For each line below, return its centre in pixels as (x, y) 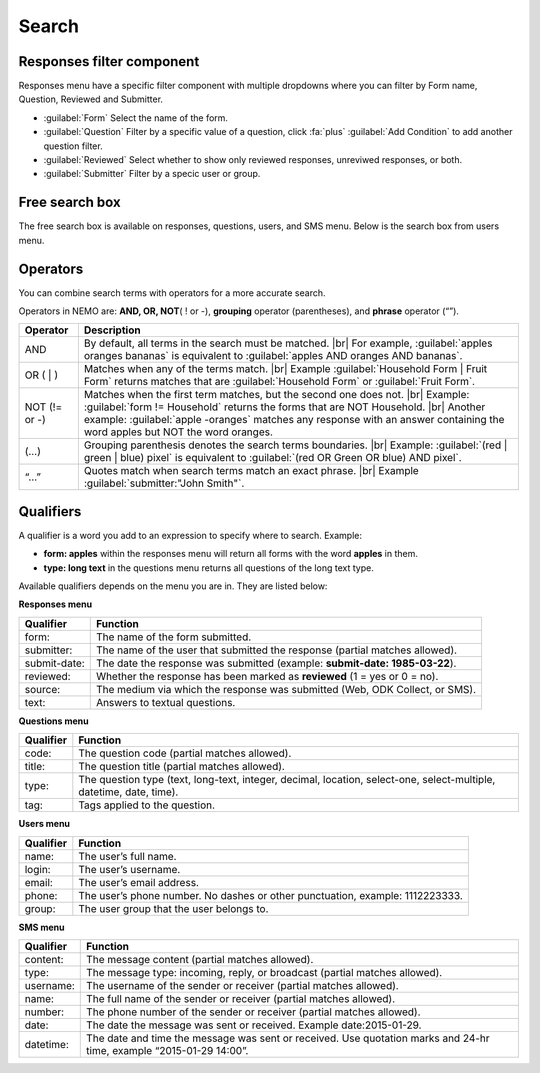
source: (42, 689)
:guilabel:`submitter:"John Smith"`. (164, 483)
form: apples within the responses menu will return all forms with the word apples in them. (231, 554)
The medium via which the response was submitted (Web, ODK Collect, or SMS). (286, 689)
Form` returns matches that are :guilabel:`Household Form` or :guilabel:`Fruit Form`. (279, 382)
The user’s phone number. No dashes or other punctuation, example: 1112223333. (271, 895)
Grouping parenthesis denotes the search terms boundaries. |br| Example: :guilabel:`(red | (295, 445)
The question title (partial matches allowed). (181, 767)
